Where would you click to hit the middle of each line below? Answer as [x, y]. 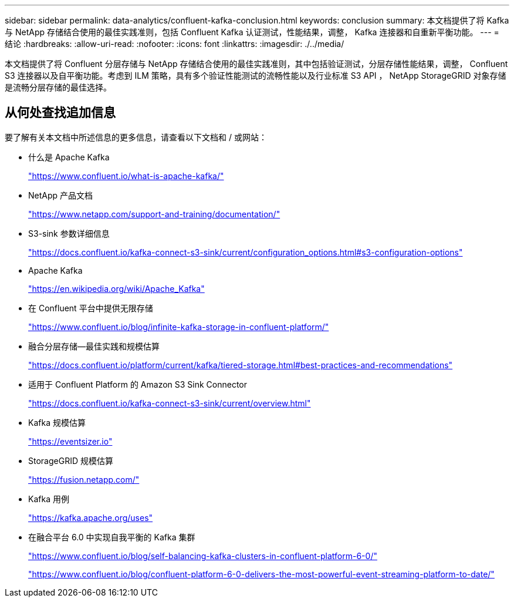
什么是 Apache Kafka [69, 157]
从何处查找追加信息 [60, 113]
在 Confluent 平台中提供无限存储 [91, 308]
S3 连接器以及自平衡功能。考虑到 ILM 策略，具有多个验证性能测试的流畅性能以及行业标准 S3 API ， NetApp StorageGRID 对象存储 [256, 75]
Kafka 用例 [49, 499]
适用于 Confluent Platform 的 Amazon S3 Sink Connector [138, 384]
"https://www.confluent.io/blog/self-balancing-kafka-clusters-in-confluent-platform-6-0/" [203, 556]
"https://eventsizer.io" [70, 441]
